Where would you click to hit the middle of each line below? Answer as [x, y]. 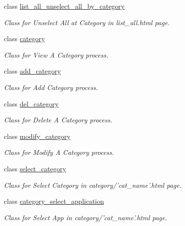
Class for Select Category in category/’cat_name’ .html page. [93, 185]
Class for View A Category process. [56, 54]
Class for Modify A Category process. [59, 152]
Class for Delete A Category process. [58, 120]
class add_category [32, 71]
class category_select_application [54, 201]
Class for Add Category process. [51, 87]
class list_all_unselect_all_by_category [64, 6]
